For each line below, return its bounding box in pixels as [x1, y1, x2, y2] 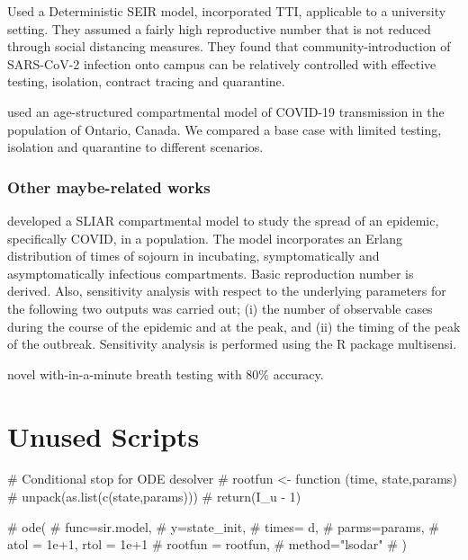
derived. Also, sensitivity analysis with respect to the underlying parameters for [7, 281, 446, 300]
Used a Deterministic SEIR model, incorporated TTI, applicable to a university [7, 2, 446, 20]
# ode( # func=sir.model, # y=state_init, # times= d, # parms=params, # [7, 517, 439, 536]
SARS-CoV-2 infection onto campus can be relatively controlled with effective [7, 54, 436, 73]
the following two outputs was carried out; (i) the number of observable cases [7, 298, 433, 317]
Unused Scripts [7, 417, 200, 454]
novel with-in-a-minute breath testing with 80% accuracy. [7, 364, 324, 383]
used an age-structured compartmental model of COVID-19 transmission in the [7, 102, 445, 120]
